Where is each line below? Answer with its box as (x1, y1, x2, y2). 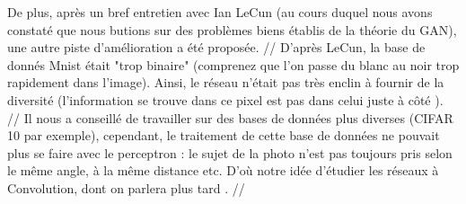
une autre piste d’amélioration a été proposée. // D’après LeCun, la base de (7, 38, 426, 57)
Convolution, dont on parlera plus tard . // (7, 178, 245, 197)
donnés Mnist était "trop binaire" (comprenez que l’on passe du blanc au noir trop (7, 55, 460, 74)
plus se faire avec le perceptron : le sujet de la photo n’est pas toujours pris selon (7, 143, 453, 162)
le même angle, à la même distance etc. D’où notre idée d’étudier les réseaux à (7, 161, 439, 180)
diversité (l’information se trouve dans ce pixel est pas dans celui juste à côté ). (7, 90, 444, 109)
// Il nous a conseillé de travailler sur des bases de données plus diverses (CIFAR (7, 108, 453, 127)
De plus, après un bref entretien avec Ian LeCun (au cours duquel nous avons (7, 3, 433, 21)
